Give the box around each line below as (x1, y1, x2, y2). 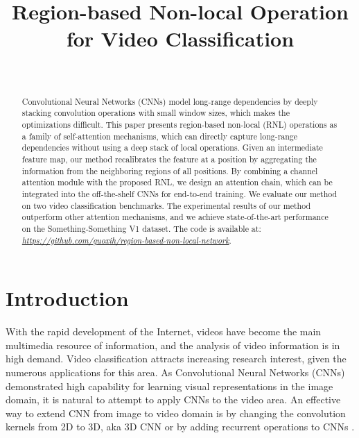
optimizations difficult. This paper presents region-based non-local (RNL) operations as (21, 119, 338, 130)
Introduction (6, 284, 129, 312)
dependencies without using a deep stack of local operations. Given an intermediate (21, 142, 323, 153)
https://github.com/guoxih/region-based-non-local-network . (21, 234, 231, 246)
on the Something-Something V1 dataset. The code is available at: (21, 222, 261, 234)
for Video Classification (66, 24, 295, 53)
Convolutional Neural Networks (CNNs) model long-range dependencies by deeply (21, 95, 318, 107)
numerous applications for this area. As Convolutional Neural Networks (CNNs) (6, 364, 345, 379)
